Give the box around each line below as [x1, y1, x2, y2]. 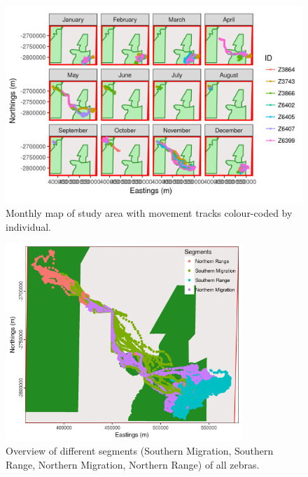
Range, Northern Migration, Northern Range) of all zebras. [6, 457, 260, 471]
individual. [6, 219, 51, 234]
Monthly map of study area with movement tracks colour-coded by [6, 205, 293, 220]
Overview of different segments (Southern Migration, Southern [6, 443, 274, 458]
